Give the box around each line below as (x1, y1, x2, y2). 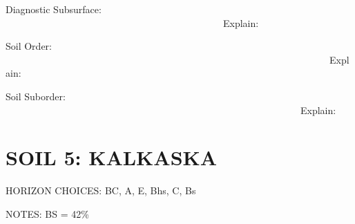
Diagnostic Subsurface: (6, 2, 102, 16)
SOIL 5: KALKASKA (6, 143, 218, 171)
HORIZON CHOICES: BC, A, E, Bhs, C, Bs (6, 183, 196, 198)
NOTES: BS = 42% (6, 206, 89, 221)
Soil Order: (6, 39, 52, 53)
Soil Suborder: (6, 88, 66, 103)
